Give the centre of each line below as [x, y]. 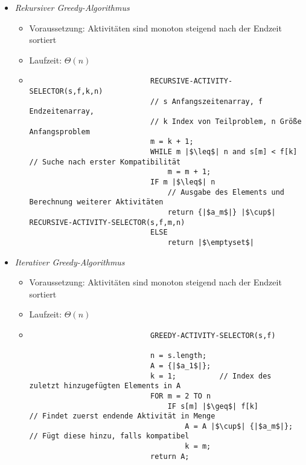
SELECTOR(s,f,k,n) [66, 92]
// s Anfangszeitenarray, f [207, 101]
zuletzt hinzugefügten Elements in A [105, 386]
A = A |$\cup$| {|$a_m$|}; [239, 426]
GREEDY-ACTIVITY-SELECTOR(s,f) [213, 335]
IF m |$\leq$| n [183, 182]
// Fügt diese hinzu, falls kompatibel [109, 436]
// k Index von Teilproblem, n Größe [226, 122]
